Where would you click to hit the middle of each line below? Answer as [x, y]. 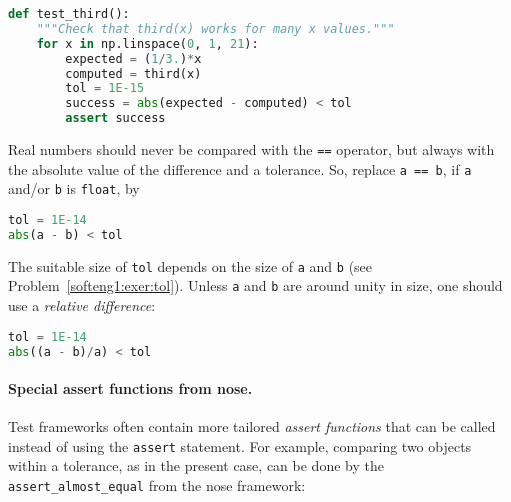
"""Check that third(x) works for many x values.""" [215, 28]
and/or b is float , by [74, 188]
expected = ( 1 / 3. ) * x [133, 58]
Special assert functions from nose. [130, 387]
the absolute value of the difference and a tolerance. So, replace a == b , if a [240, 168]
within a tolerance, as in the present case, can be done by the [196, 465]
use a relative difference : [82, 305]
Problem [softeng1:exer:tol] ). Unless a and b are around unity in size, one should [255, 285]
